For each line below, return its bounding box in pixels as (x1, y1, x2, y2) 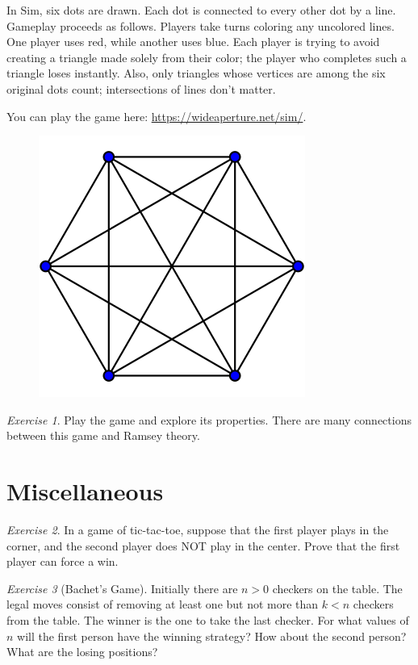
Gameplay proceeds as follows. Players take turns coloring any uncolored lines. (6, 17, 395, 34)
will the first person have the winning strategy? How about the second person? (17, 627, 407, 644)
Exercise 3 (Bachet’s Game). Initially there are (6, 579, 238, 596)
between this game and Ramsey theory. (6, 427, 200, 444)
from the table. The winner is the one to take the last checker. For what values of (6, 612, 409, 629)
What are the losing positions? (6, 643, 158, 660)
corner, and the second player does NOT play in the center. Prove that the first (6, 537, 400, 554)
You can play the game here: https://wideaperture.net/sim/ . (6, 107, 307, 124)
